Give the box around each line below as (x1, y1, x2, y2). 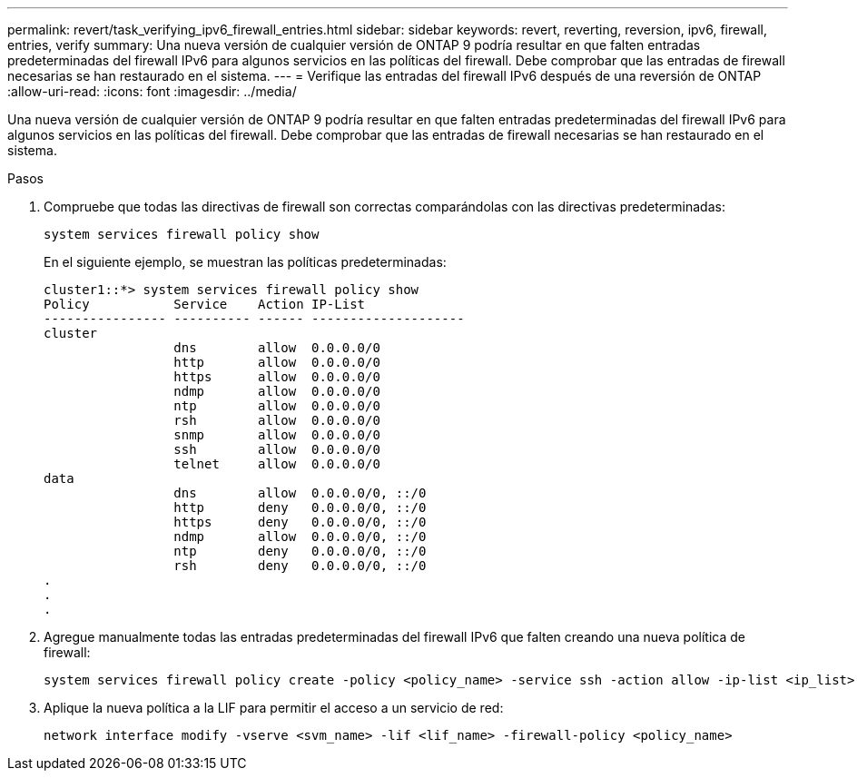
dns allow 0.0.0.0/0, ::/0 (173, 486, 427, 500)
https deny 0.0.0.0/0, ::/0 (173, 515, 427, 529)
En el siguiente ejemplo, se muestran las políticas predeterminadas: (44, 254, 447, 270)
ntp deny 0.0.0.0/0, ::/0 (173, 544, 427, 558)
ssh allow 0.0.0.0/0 (173, 442, 380, 457)
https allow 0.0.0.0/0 (173, 369, 380, 384)
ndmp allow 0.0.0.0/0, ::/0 (173, 529, 427, 544)
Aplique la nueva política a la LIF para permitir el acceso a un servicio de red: (44, 700, 504, 715)
